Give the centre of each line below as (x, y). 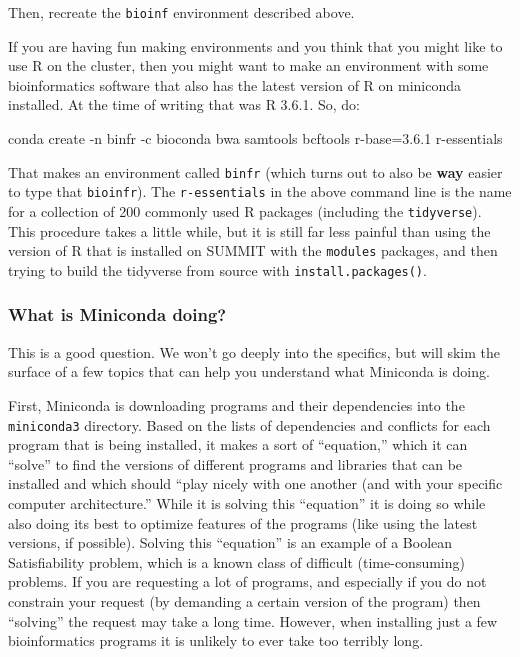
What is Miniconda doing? (117, 314)
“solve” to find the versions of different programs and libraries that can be (235, 463)
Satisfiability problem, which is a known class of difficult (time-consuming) (236, 561)
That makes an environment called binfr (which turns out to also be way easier (255, 171)
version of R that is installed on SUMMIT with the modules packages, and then (253, 250)
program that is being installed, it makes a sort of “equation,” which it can (238, 444)
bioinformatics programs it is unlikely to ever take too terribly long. (216, 640)
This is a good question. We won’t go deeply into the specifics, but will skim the (254, 351)
